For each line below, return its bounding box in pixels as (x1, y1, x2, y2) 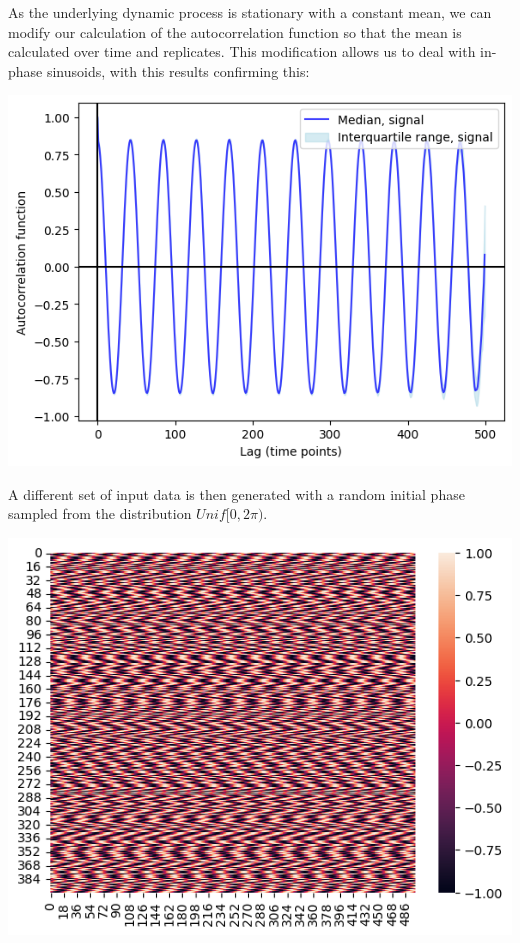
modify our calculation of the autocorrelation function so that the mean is (8, 21, 462, 42)
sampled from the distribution (8, 503, 192, 524)
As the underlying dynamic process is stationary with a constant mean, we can (8, 2, 492, 22)
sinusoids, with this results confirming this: (46, 60, 310, 81)
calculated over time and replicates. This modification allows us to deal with (8, 41, 476, 62)
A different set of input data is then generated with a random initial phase (8, 483, 465, 504)
